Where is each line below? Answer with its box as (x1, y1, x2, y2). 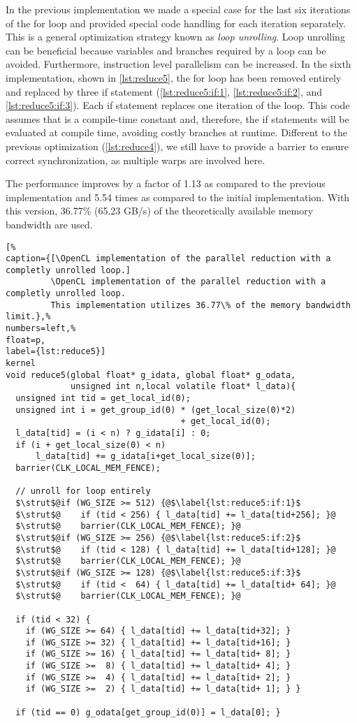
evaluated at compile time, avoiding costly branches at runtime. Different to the (6, 125, 347, 140)
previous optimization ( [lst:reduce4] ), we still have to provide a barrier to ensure (6, 138, 349, 153)
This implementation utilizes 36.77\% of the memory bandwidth (50, 300, 351, 310)
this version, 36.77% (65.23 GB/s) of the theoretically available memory (6, 203, 314, 218)
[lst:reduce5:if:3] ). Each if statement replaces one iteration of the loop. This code (6, 98, 350, 112)
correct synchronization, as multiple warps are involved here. (6, 152, 265, 167)
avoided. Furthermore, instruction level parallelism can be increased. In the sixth (6, 57, 351, 71)
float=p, (6, 335, 46, 345)
